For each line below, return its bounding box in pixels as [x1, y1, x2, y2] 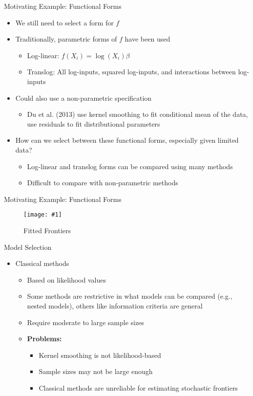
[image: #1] [23, 211, 62, 219]
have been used [125, 34, 170, 44]
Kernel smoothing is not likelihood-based [39, 350, 161, 360]
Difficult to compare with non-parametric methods [27, 177, 178, 188]
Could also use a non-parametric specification [15, 92, 152, 103]
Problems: [27, 333, 62, 344]
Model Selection [4, 242, 52, 252]
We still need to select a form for [15, 17, 114, 27]
